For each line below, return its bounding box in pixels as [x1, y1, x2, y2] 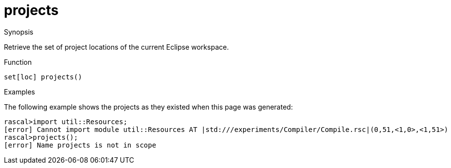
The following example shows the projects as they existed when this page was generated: [4, 102, 293, 111]
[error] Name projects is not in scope [4, 141, 156, 149]
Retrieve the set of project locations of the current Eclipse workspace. [4, 42, 229, 51]
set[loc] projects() [4, 73, 82, 81]
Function [4, 57, 32, 66]
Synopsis [4, 27, 34, 36]
